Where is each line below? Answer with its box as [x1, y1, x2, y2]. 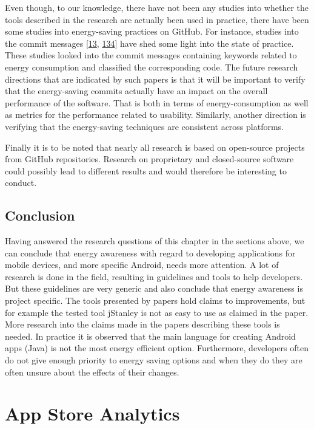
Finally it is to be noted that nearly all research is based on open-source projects [5, 140, 305, 153]
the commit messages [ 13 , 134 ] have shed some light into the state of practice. [5, 36, 294, 49]
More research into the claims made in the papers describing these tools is [5, 318, 280, 331]
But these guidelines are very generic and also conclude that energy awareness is [5, 282, 303, 295]
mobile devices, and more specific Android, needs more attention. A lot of [5, 258, 279, 271]
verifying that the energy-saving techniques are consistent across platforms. [5, 120, 284, 132]
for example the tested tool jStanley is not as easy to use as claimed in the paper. [5, 306, 309, 318]
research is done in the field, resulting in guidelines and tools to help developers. [5, 270, 303, 283]
